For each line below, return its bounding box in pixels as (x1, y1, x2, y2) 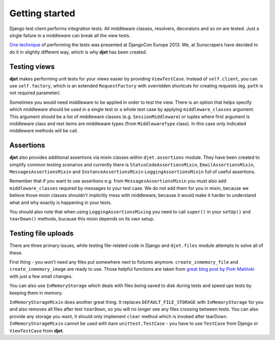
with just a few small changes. (9, 273, 73, 279)
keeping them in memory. (9, 290, 63, 296)
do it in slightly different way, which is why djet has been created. (9, 49, 147, 55)
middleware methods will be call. (9, 128, 78, 134)
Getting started (9, 8, 75, 19)
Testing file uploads (9, 229, 74, 238)
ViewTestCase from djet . (9, 327, 64, 333)
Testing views (9, 62, 55, 71)
